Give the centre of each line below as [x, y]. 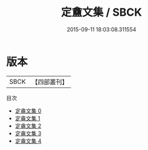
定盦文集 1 [27, 118]
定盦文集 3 [28, 133]
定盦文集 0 [28, 111]
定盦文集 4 [28, 141]
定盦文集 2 [28, 126]
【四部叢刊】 [50, 82]
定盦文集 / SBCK [101, 12]
